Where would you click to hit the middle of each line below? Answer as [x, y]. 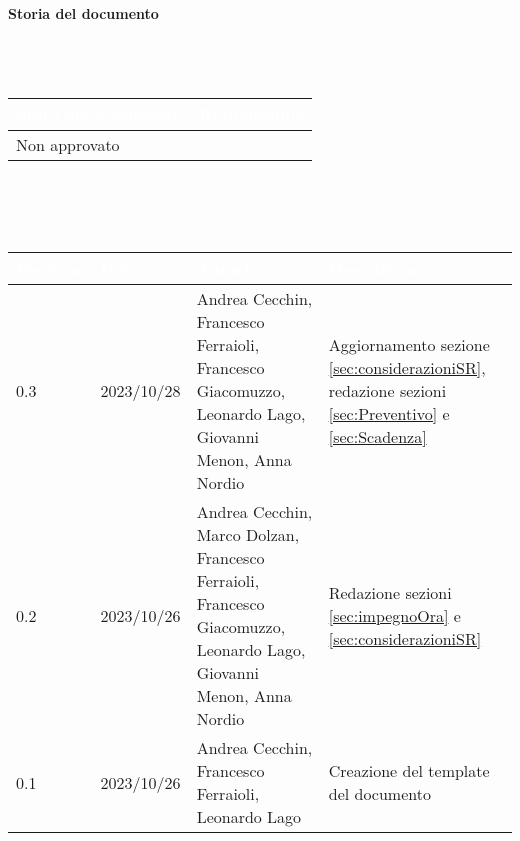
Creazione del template [409, 771]
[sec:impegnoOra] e [394, 615]
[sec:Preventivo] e [389, 414]
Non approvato [68, 145]
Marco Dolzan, [248, 535]
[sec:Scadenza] [377, 437]
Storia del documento [83, 13]
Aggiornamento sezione [409, 345]
